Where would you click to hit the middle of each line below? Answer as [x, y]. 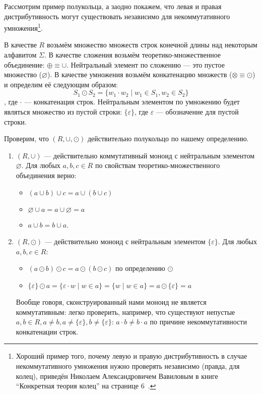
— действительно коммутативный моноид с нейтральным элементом [149, 155]
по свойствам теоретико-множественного [157, 165]
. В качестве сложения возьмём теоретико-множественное [133, 55]
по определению [140, 268]
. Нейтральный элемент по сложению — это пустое [146, 64]
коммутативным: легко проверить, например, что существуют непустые [125, 312]
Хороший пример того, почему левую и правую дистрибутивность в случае [132, 356]
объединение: [24, 64]
